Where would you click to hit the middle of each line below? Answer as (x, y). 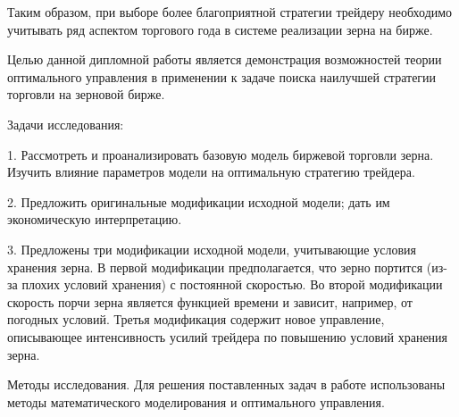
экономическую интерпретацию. (95, 219)
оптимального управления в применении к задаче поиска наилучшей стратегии (222, 76)
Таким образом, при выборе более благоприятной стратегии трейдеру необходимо (230, 12)
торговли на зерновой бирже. (86, 94)
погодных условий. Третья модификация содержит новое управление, (196, 319)
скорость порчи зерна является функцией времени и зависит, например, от (210, 301)
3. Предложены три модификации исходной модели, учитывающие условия (212, 249)
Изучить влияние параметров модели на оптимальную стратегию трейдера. (211, 172)
